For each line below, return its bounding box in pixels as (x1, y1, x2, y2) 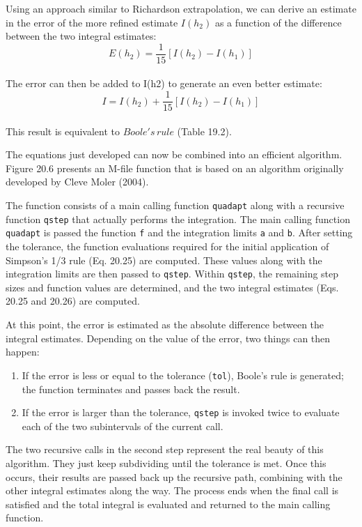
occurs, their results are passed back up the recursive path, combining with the (6, 469, 343, 484)
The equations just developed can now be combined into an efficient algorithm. (6, 147, 343, 162)
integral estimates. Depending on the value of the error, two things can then (6, 330, 331, 345)
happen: (6, 344, 40, 359)
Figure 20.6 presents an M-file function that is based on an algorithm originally (6, 160, 344, 175)
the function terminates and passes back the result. (22, 381, 240, 396)
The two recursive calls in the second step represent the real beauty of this (6, 442, 324, 457)
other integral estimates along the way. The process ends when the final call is (6, 483, 339, 498)
